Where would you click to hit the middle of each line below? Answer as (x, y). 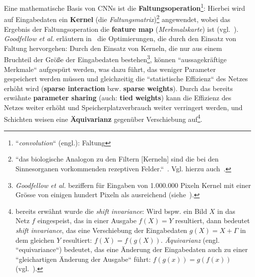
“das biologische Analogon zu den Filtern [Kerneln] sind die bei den (117, 159)
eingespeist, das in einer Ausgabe (87, 220)
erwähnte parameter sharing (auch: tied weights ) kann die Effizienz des (118, 98)
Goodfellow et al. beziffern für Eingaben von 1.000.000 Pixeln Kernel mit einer (133, 185)
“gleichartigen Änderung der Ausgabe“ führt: (83, 259)
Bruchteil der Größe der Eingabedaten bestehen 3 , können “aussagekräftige (115, 58)
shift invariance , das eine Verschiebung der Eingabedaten (101, 230)
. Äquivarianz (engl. (190, 240)
